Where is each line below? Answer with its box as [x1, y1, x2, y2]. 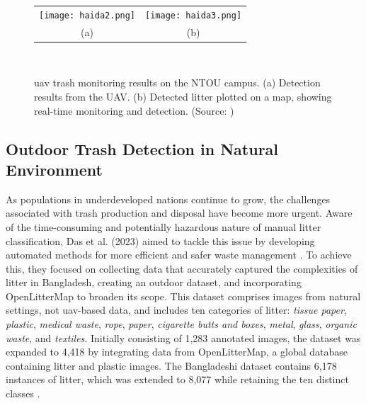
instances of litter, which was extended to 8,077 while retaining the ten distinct [6, 372, 349, 387]
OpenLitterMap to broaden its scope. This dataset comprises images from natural [6, 288, 361, 303]
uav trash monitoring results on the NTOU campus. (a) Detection [34, 75, 321, 90]
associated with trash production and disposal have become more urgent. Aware [6, 205, 353, 220]
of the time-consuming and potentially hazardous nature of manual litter [6, 219, 321, 234]
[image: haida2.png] [39, 10, 136, 21]
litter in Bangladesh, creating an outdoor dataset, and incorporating [6, 275, 302, 290]
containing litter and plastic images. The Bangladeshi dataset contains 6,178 [6, 358, 337, 373]
